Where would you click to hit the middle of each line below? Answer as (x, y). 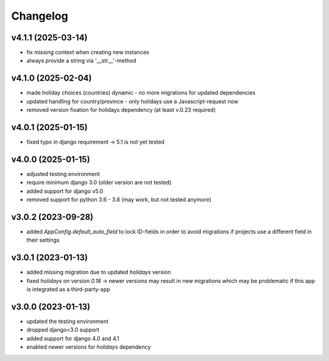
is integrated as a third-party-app (68, 290)
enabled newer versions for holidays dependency (89, 347)
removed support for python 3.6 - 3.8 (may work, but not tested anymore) (119, 200)
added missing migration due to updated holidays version (99, 272)
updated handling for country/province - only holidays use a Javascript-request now (133, 101)
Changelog (40, 16)
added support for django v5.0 (65, 191)
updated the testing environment (68, 321)
